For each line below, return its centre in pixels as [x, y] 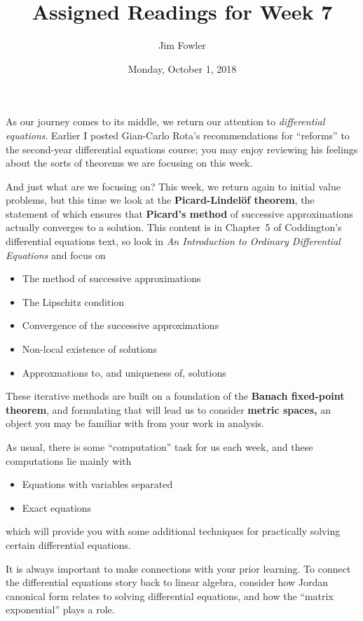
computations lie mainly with [69, 460]
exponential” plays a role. [60, 609]
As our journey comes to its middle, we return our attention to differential [165, 121]
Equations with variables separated [97, 484]
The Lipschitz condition [73, 301]
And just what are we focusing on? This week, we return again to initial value [173, 186]
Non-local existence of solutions [90, 349]
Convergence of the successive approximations [121, 325]
